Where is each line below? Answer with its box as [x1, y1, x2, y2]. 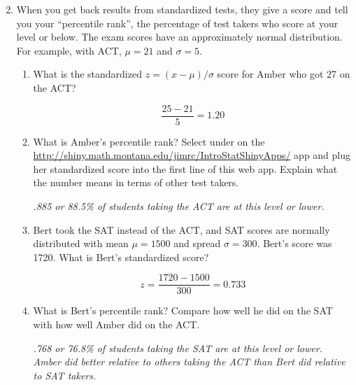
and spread [173, 236, 221, 251]
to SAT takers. [33, 367, 97, 382]
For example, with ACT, [16, 43, 122, 57]
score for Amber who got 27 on [217, 66, 350, 81]
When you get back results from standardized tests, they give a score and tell [16, 2, 348, 16]
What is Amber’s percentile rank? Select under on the [33, 134, 265, 148]
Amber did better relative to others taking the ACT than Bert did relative [33, 354, 346, 369]
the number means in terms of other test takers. [33, 175, 239, 190]
